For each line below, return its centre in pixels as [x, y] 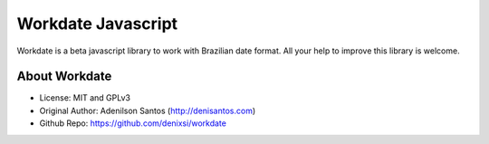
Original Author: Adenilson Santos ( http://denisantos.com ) [148, 110]
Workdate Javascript [97, 24]
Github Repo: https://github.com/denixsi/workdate [133, 123]
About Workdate [64, 77]
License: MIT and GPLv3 [85, 98]
